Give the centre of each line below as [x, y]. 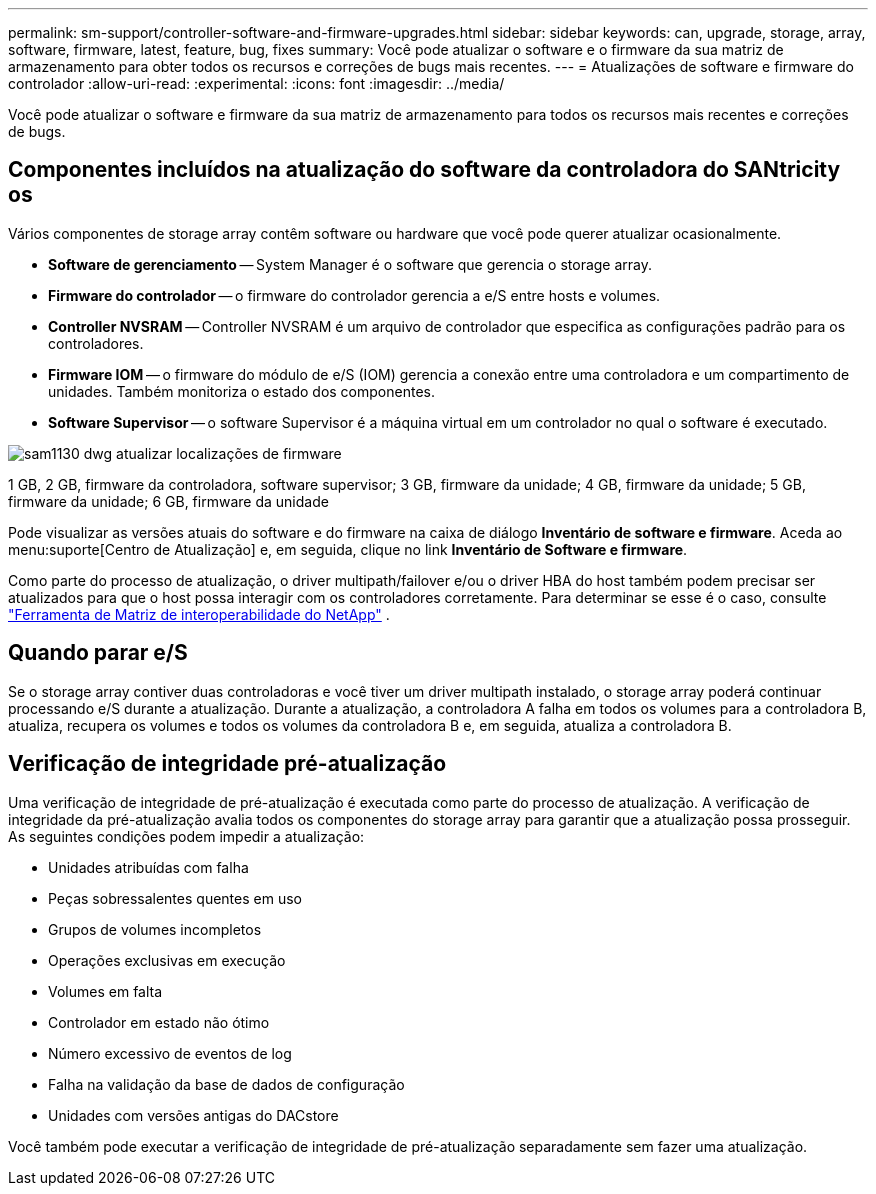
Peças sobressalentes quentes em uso [175, 898]
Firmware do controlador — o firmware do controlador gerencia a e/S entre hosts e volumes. [354, 295]
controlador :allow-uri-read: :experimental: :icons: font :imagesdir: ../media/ [256, 83]
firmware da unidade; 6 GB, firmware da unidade [168, 501]
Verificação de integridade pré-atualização [227, 764]
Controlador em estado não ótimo [159, 1022]
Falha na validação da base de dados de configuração [226, 1084]
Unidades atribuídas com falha [148, 867]
